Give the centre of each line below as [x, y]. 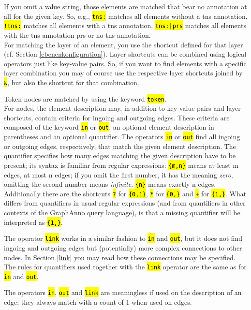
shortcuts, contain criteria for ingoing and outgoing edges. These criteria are [117, 117]
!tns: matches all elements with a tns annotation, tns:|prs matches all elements [125, 25]
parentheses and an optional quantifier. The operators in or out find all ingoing [122, 137]
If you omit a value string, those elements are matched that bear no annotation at [125, 6]
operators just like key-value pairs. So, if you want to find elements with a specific [125, 63]
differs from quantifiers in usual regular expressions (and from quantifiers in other [125, 203]
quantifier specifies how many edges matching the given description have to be [120, 155]
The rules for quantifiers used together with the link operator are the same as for [125, 267]
